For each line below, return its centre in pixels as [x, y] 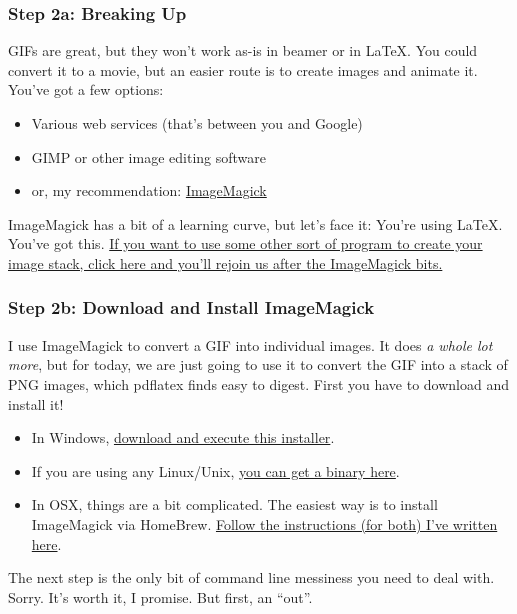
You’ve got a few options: [86, 89]
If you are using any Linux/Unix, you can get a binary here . [215, 470]
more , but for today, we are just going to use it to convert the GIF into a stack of [258, 364]
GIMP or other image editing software [149, 156]
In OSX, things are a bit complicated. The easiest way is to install [234, 504]
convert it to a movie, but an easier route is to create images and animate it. [243, 69]
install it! [36, 403]
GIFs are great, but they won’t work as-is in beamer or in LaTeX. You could [243, 50]
